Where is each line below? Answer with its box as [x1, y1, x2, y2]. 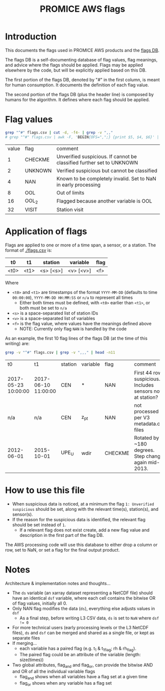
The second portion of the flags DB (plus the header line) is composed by [5, 91, 154, 97]
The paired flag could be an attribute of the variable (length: [19, 652, 141, 658]
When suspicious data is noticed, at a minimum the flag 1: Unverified [12, 501, 154, 506]
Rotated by [134, 434, 160, 441]
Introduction [5, 31, 57, 42]
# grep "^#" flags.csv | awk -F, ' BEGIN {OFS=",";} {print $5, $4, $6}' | [5, 134, 160, 139]
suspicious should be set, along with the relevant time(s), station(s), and [12, 506, 159, 512]
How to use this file [5, 485, 85, 496]
